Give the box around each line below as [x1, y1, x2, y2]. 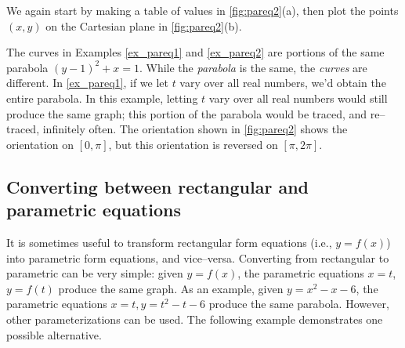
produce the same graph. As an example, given [58, 280, 284, 296]
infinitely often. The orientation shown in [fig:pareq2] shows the [42, 121, 348, 137]
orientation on [6, 136, 74, 152]
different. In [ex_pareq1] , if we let [6, 74, 168, 91]
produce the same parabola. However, [208, 295, 389, 312]
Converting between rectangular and [6, 174, 309, 198]
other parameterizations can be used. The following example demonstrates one [6, 310, 383, 327]
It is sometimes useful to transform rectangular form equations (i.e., [6, 234, 332, 250]
